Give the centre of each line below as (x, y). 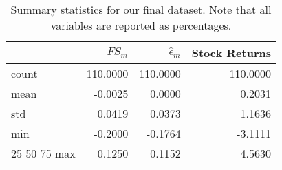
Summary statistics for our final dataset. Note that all (141, 9)
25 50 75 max (43, 153)
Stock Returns (231, 53)
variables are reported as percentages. (141, 25)
